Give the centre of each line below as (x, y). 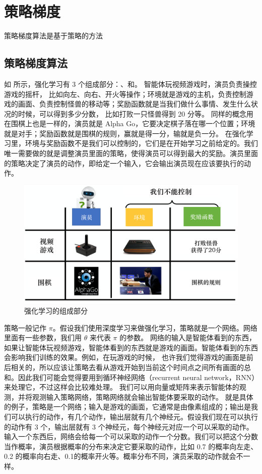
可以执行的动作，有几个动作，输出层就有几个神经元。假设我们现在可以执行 (134, 416)
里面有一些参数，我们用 (43, 337)
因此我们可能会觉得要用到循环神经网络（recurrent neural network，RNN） (137, 377)
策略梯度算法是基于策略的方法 (53, 36)
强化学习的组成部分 (56, 311)
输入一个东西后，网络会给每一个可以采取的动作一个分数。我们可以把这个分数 (131, 436)
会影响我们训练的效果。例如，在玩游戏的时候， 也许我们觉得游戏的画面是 (125, 357)
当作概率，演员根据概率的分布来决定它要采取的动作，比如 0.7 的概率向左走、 (131, 446)
